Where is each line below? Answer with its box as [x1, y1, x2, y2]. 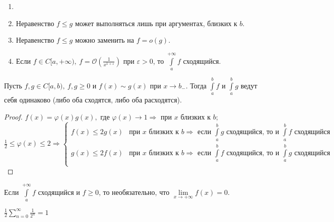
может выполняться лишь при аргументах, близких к [75, 18, 237, 28]
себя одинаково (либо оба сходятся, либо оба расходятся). [4, 94, 182, 105]
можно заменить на [75, 35, 134, 45]
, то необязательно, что [98, 186, 170, 197]
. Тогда [185, 80, 207, 90]
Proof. [4, 111, 23, 122]
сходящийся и [38, 186, 80, 197]
